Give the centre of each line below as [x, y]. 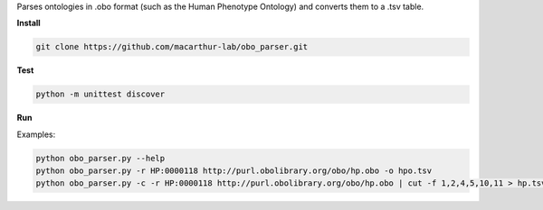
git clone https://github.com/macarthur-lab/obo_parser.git [172, 47]
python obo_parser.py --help [100, 158]
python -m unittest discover [100, 94]
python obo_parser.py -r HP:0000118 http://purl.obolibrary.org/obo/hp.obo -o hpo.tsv [234, 171]
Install [29, 23]
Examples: [36, 134]
